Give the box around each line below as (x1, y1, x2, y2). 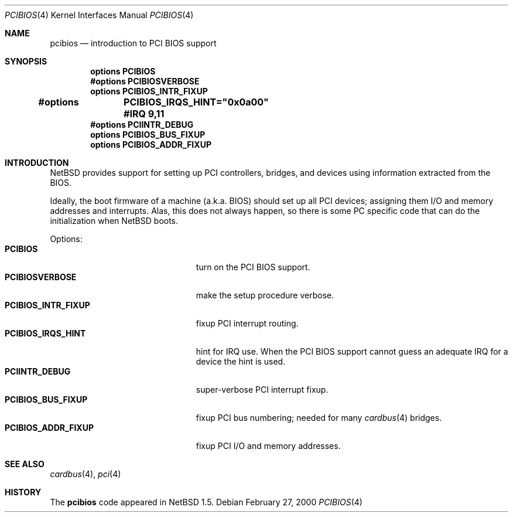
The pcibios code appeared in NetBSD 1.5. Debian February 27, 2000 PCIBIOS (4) (50, 497, 362, 507)
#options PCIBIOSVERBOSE (90, 76, 200, 86)
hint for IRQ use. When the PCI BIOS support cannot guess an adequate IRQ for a (196, 346, 508, 356)
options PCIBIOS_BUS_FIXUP (90, 130, 206, 140)
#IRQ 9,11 (124, 108, 165, 120)
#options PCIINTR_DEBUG (90, 120, 194, 130)
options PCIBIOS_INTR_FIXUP (90, 86, 208, 96)
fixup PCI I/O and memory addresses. (196, 441, 341, 451)
